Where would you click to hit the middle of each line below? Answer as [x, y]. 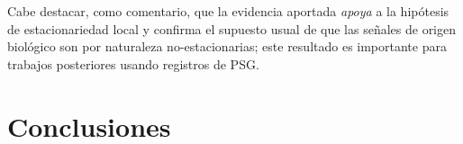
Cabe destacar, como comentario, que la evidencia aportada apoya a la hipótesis [228, 11]
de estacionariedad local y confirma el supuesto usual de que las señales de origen [232, 28]
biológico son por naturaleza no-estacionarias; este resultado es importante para [227, 46]
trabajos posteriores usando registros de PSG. [133, 63]
